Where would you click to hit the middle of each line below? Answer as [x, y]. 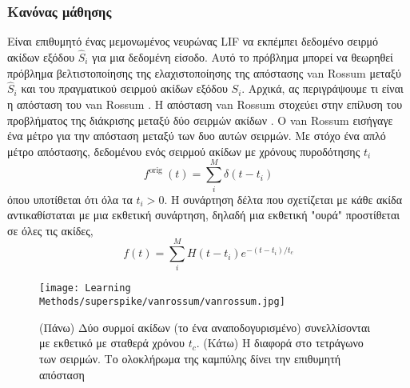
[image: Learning [85, 288]
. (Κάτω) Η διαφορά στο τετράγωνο [280, 343]
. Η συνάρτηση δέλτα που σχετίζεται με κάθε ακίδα [283, 199]
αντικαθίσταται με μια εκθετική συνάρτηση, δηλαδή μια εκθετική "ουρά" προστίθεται [203, 215]
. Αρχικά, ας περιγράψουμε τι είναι [322, 88]
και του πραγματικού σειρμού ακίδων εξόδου [124, 88]
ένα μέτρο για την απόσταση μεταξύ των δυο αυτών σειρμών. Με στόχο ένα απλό [197, 136]
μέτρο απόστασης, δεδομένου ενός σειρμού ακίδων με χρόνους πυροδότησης [184, 151]
